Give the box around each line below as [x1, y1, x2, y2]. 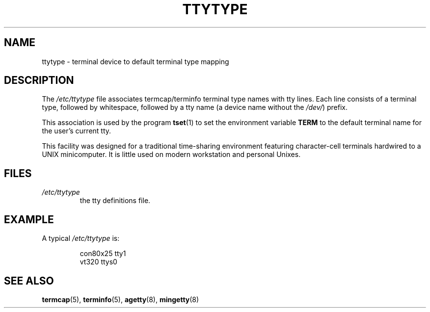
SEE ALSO [4, 274, 54, 287]
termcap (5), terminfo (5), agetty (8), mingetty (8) [42, 295, 199, 304]
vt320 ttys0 [80, 258, 117, 266]
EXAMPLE [4, 213, 54, 226]
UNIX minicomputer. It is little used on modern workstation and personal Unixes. [42, 150, 301, 159]
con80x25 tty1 [80, 249, 126, 258]
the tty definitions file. [80, 196, 151, 205]
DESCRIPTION [4, 74, 74, 87]
